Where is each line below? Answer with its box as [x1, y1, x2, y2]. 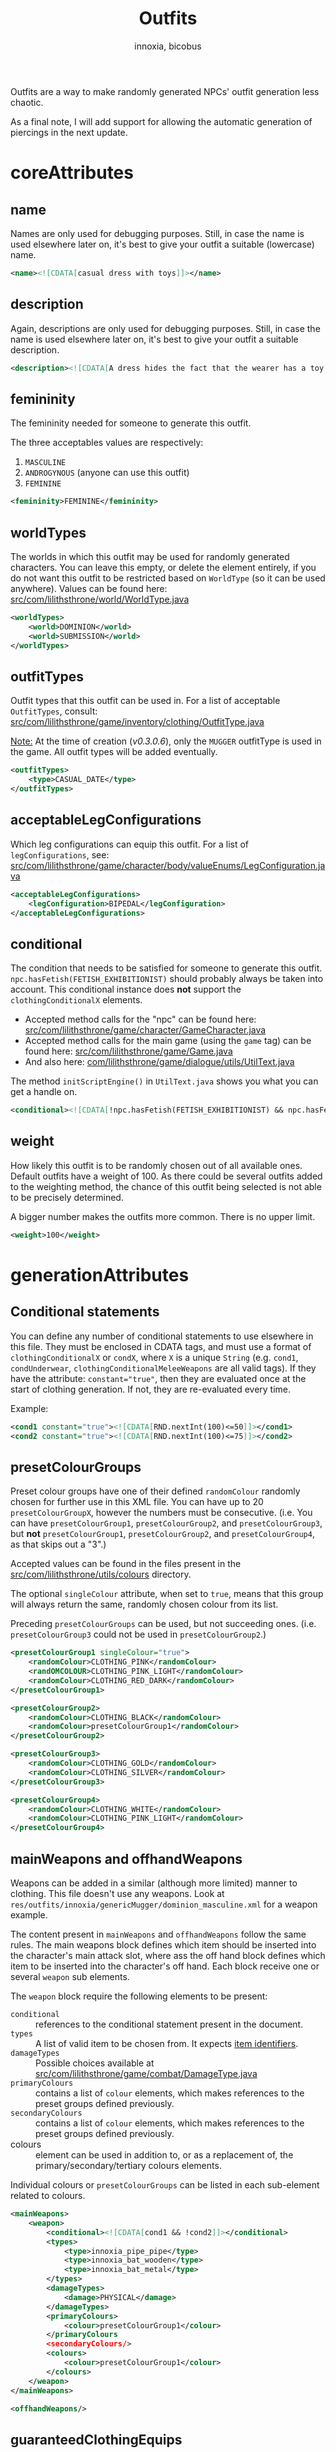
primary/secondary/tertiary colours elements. [35, 2160, 222, 2171]
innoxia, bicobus [134, 40, 202, 52]
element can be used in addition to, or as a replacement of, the [35, 2149, 294, 2161]
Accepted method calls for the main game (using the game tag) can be [24, 1035, 312, 1047]
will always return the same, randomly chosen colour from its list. [10, 1598, 279, 1611]
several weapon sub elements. [10, 1971, 130, 1982]
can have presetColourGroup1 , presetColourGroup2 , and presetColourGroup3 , [10, 1517, 323, 1529]
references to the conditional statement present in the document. [35, 2018, 304, 2030]
